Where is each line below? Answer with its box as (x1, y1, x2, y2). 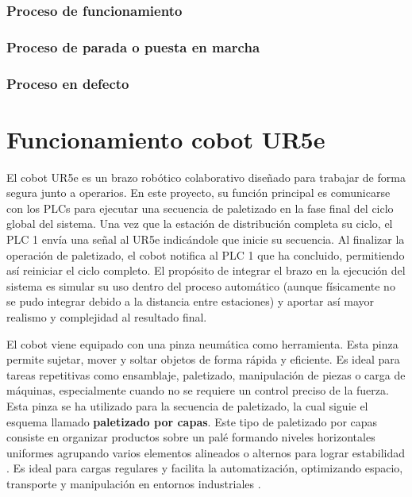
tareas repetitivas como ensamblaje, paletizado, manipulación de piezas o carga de (6, 366, 406, 383)
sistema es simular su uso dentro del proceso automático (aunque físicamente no (6, 277, 395, 294)
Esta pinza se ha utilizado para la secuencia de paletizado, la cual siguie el (6, 397, 368, 414)
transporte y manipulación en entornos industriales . (6, 475, 261, 491)
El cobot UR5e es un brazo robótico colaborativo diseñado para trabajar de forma (6, 168, 406, 185)
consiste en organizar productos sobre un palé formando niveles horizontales (6, 429, 375, 445)
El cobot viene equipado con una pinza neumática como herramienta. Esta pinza (6, 335, 399, 352)
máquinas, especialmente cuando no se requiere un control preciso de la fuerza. (6, 382, 389, 399)
